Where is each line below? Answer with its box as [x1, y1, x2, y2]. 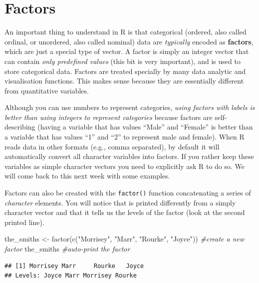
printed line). [4, 216, 44, 227]
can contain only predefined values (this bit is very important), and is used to [4, 55, 241, 66]
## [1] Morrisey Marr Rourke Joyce [4, 262, 144, 269]
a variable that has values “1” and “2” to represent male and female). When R [4, 131, 245, 142]
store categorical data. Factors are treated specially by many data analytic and [4, 65, 246, 76]
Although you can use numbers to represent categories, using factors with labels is [4, 102, 255, 112]
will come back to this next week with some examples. [4, 170, 170, 181]
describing [4, 121, 35, 132]
